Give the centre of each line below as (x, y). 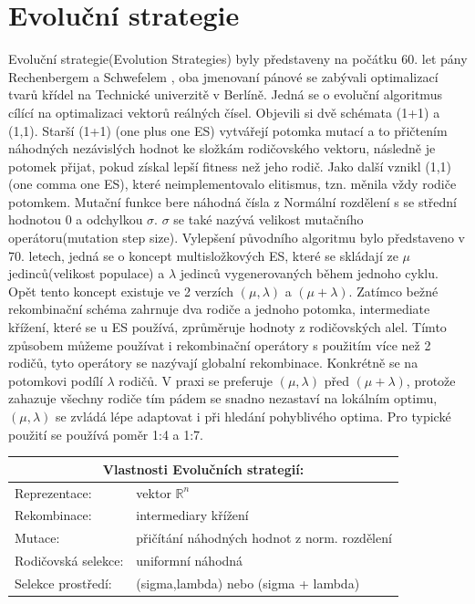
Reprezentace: (53, 492)
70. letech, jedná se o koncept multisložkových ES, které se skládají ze (203, 255)
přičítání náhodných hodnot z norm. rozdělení (264, 538)
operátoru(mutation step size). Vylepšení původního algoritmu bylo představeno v (237, 238)
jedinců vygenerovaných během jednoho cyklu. (309, 273)
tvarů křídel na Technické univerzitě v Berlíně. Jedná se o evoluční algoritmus (225, 94)
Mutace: (37, 538)
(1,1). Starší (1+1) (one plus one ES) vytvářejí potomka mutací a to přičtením (228, 130)
